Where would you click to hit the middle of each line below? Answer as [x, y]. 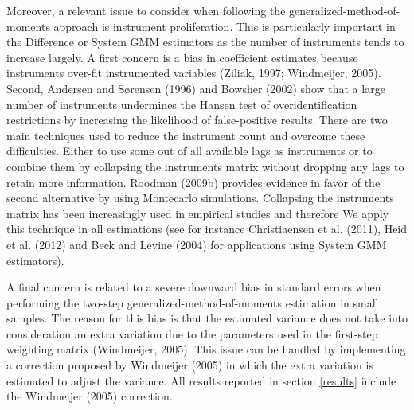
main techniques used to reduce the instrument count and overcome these [186, 135]
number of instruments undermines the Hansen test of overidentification [182, 104]
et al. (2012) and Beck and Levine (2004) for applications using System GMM [197, 244]
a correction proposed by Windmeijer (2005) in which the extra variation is [190, 365]
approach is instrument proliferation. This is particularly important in [225, 26]
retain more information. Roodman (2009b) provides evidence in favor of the [193, 182]
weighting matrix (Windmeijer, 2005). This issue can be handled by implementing [206, 349]
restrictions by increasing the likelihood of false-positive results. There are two [197, 120]
